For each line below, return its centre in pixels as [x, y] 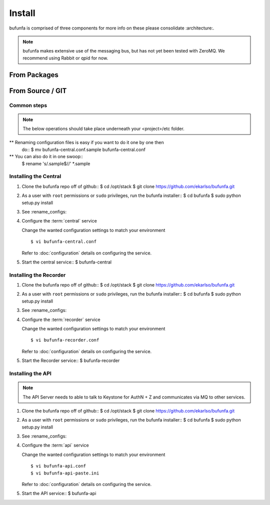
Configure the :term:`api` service [55, 445]
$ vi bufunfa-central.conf [64, 242]
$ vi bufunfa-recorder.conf [65, 340]
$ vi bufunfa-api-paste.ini [65, 473]
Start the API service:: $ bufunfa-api [59, 493]
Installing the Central [35, 176]
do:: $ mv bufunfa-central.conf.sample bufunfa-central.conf [84, 149]
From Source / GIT [38, 91]
